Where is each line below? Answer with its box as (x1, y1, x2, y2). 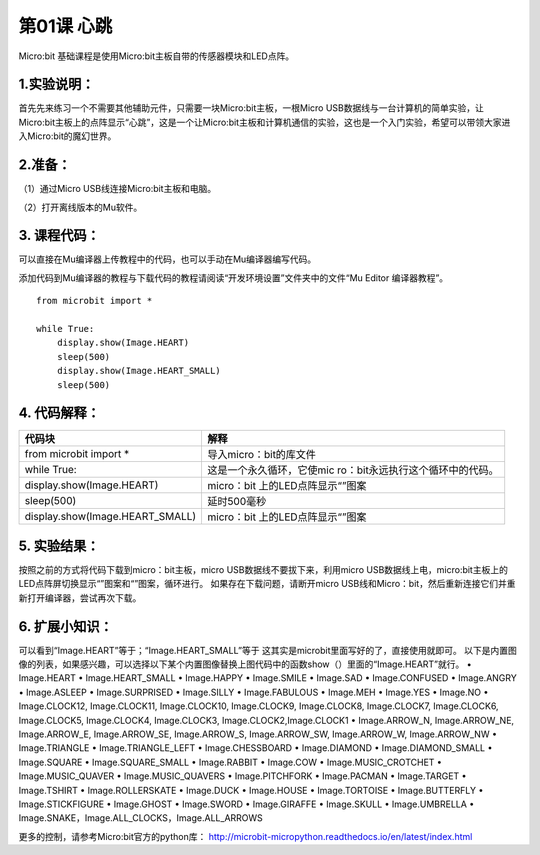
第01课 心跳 (18, 15, 113, 37)
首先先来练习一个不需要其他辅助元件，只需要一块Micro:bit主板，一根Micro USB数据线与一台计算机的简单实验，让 (18, 102, 485, 114)
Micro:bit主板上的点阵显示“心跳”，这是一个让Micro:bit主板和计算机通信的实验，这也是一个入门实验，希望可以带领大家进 (18, 116, 511, 128)
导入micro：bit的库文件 (207, 448, 317, 462)
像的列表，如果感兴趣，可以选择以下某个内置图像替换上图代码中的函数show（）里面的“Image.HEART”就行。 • (18, 658, 472, 670)
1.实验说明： (18, 76, 95, 93)
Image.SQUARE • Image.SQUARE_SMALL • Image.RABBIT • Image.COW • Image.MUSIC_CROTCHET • (18, 756, 442, 768)
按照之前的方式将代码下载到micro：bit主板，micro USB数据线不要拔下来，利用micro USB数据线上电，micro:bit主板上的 (18, 563, 509, 575)
